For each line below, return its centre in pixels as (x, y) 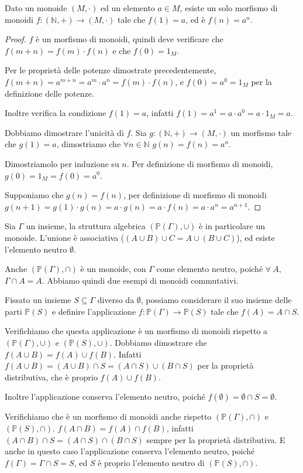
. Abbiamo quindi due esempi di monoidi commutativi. (140, 280)
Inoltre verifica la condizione (56, 113)
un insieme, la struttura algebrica (86, 226)
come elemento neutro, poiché (210, 269)
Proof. (16, 39)
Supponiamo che (34, 195)
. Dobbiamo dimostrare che (158, 343)
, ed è (195, 19)
